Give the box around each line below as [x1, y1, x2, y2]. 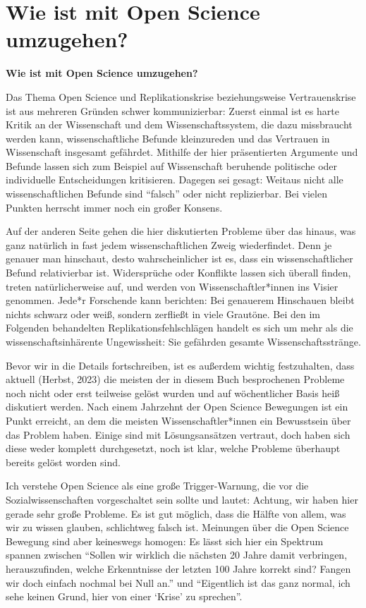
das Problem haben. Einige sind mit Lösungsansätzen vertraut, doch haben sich [6, 427, 350, 442]
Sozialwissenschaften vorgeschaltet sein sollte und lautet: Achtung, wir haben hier [6, 492, 358, 506]
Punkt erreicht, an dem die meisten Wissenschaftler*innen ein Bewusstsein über [6, 413, 351, 427]
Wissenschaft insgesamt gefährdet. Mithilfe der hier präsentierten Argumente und [6, 145, 358, 159]
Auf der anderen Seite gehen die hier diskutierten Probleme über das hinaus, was [6, 224, 356, 238]
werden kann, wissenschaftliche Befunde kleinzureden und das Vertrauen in [6, 130, 330, 145]
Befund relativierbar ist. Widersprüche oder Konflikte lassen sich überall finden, [6, 265, 351, 280]
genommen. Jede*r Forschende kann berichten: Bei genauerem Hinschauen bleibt [6, 293, 355, 308]
